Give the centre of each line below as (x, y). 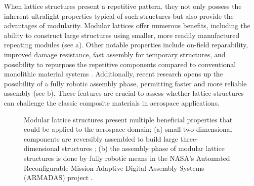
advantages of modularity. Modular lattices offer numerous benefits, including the (127, 25)
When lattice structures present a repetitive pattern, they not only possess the (123, 6)
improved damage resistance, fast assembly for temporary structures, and (115, 54)
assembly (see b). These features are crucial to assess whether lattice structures (124, 93)
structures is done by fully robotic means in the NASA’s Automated (127, 158)
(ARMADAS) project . (58, 177)
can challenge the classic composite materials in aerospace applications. (112, 102)
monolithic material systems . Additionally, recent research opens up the (114, 74)
